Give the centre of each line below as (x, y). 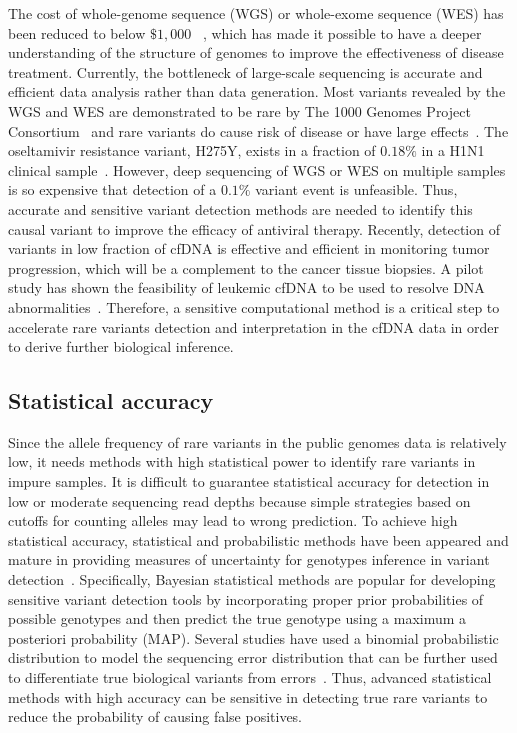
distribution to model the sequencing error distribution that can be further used (253, 657)
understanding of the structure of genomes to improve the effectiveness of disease (256, 52)
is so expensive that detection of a (112, 189)
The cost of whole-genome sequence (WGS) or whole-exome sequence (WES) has (256, 13)
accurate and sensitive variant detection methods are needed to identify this (240, 208)
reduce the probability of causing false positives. (155, 716)
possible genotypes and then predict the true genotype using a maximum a (237, 618)
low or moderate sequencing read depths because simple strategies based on (239, 500)
